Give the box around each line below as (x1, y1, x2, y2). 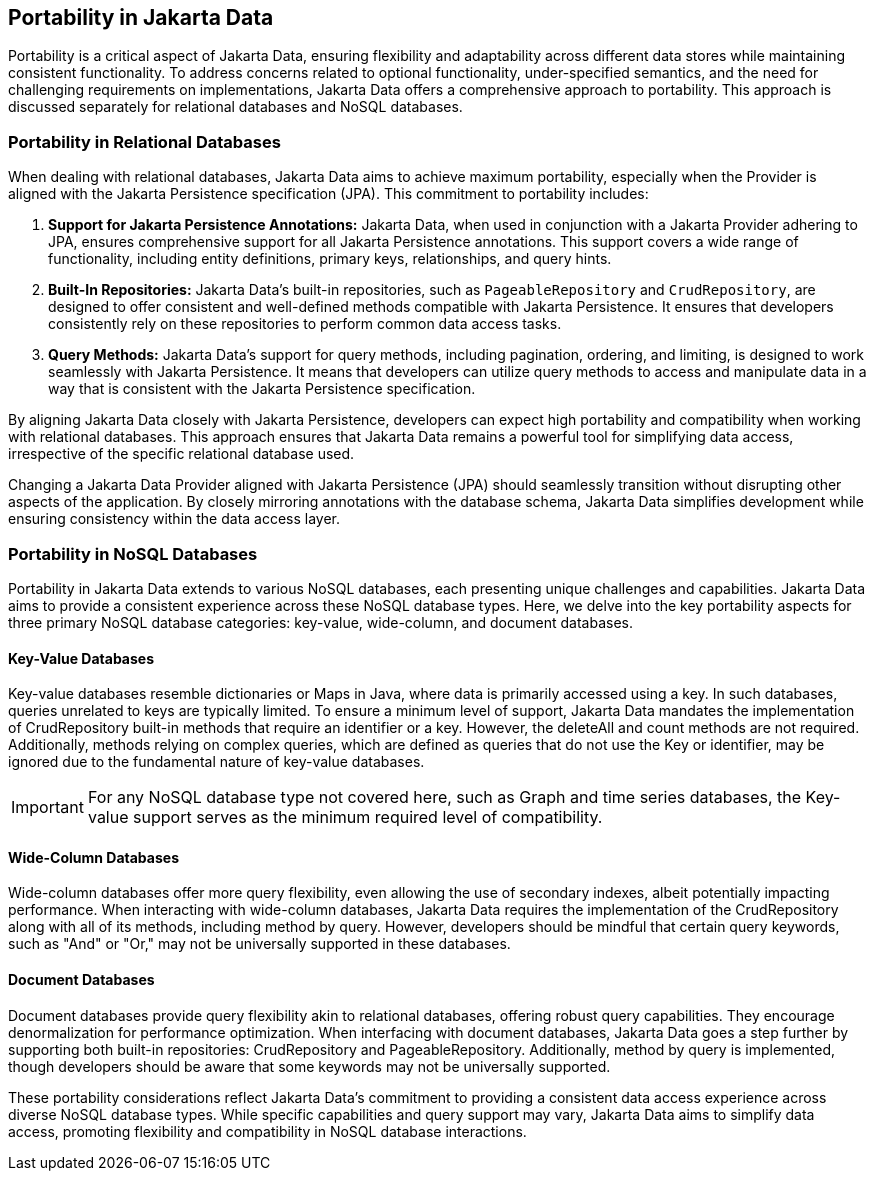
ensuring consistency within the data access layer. (8, 510, 341, 528)
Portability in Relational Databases (8, 131, 281, 152)
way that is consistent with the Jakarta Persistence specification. (48, 380, 476, 398)
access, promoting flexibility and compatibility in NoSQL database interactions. (8, 1122, 527, 1140)
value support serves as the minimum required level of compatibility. (87, 807, 603, 828)
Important (11, 797, 84, 818)
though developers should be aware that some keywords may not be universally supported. (8, 1057, 611, 1075)
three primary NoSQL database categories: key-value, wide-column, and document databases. (8, 613, 633, 631)
